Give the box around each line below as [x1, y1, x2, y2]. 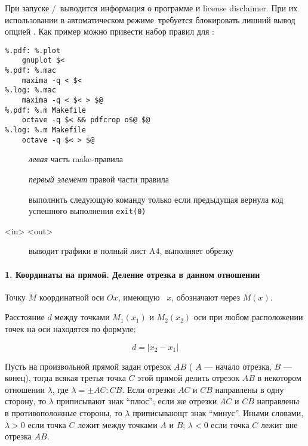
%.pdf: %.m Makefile [5, 106, 87, 114]
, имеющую [118, 290, 160, 303]
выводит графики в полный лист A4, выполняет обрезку [29, 244, 234, 257]
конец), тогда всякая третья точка [5, 371, 126, 384]
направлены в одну [215, 383, 284, 395]
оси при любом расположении [193, 311, 303, 323]
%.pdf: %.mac [5, 66, 56, 75]
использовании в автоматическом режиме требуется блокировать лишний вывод [5, 13, 295, 26]
